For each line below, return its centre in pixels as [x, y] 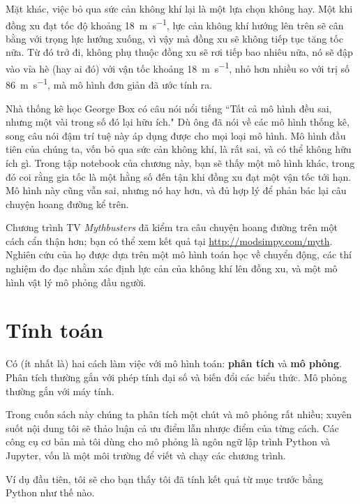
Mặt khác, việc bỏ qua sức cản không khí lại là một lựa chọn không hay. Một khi [179, 8]
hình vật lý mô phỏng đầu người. [76, 282]
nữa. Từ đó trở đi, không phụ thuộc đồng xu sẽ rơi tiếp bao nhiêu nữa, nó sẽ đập [179, 52]
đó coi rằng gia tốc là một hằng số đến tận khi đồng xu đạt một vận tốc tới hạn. [179, 176]
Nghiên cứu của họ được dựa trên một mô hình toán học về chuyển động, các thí [179, 254]
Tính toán [55, 330]
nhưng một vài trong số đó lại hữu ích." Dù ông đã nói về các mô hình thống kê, [178, 122]
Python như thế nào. [50, 492]
